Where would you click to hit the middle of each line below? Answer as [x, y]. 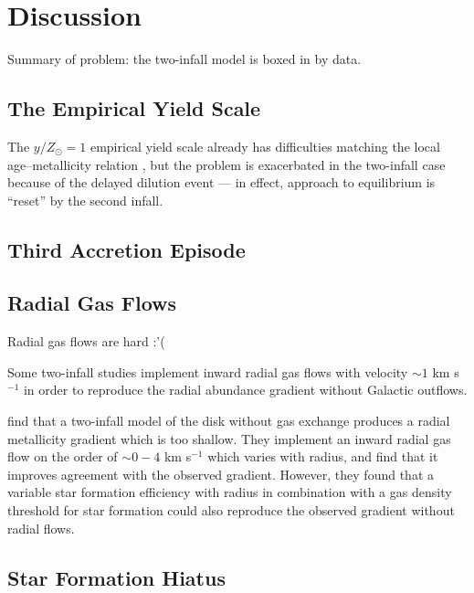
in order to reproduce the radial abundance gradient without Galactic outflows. [245, 390]
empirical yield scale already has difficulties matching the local [265, 146]
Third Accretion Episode [126, 249]
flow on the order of [63, 456]
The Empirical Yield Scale [134, 108]
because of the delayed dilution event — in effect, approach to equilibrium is [221, 182]
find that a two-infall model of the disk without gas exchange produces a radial [229, 421]
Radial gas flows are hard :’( [86, 341]
